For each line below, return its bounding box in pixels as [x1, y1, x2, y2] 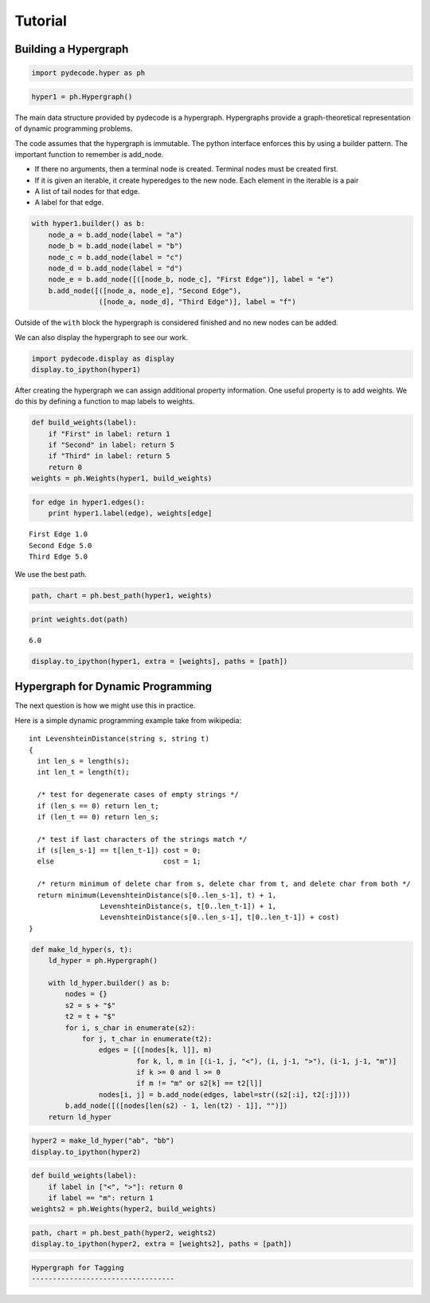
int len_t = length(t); [37, 768, 131, 777]
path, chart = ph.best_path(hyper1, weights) [31, 591, 213, 600]
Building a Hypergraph [14, 42, 129, 56]
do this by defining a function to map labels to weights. [14, 397, 195, 406]
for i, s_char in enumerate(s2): [64, 1023, 196, 1033]
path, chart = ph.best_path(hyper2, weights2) [31, 1228, 217, 1237]
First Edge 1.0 [29, 530, 88, 539]
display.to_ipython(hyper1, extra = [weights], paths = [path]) [31, 657, 288, 665]
